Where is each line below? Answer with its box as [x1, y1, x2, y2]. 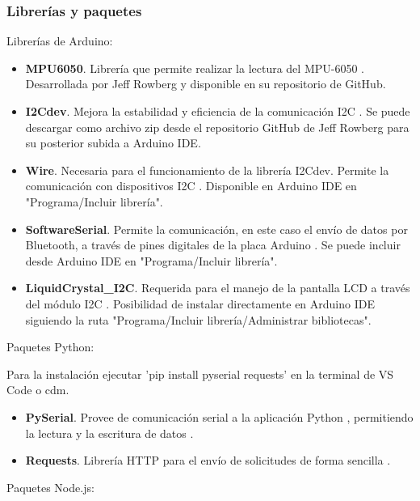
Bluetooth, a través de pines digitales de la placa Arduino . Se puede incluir [25, 236, 401, 253]
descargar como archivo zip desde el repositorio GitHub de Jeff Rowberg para [25, 118, 409, 135]
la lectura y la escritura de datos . [25, 424, 194, 441]
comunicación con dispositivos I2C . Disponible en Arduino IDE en [25, 177, 357, 194]
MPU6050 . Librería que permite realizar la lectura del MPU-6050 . [25, 59, 364, 76]
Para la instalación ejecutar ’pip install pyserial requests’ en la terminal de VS [6, 365, 394, 382]
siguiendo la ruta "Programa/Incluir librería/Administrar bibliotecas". [25, 311, 372, 328]
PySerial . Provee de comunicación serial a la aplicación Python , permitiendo [25, 408, 414, 425]
